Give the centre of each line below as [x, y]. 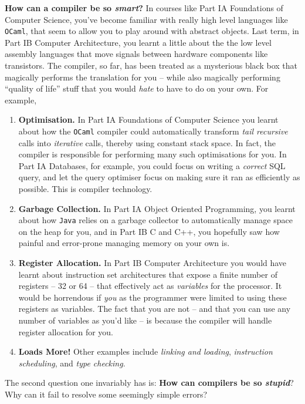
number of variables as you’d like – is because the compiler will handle [145, 320]
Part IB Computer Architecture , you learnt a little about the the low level [138, 42]
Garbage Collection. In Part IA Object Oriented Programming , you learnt [157, 208]
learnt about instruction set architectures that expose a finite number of [148, 274]
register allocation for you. [66, 331]
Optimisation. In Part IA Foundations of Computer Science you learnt [148, 119]
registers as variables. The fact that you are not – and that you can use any [155, 309]
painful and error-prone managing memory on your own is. [124, 243]
